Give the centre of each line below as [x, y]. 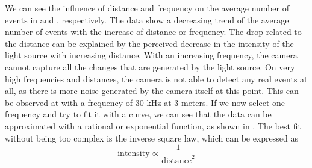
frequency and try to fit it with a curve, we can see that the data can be [138, 114]
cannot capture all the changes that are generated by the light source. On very [150, 67]
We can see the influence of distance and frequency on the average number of [147, 8]
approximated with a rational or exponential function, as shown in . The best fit [153, 126]
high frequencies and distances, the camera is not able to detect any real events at [156, 79]
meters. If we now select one [233, 102]
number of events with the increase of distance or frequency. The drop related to [153, 32]
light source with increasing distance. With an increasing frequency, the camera [151, 55]
